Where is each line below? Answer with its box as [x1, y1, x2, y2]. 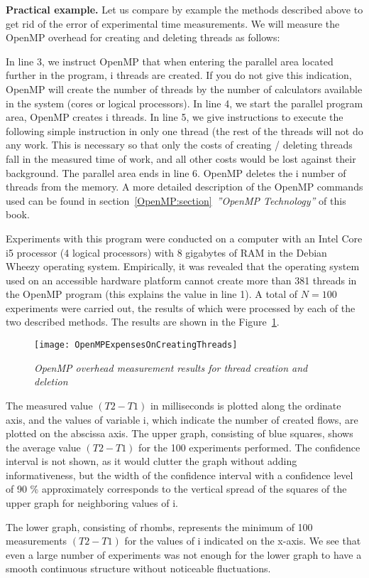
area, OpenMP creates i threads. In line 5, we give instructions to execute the [6, 109, 343, 124]
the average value [6, 439, 81, 454]
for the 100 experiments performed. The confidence [138, 439, 360, 454]
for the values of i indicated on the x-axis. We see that [124, 533, 361, 548]
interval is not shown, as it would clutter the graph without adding [6, 454, 297, 469]
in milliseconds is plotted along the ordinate [150, 397, 341, 412]
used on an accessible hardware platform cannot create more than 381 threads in [6, 272, 357, 287]
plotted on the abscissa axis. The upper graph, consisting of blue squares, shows [6, 426, 353, 441]
